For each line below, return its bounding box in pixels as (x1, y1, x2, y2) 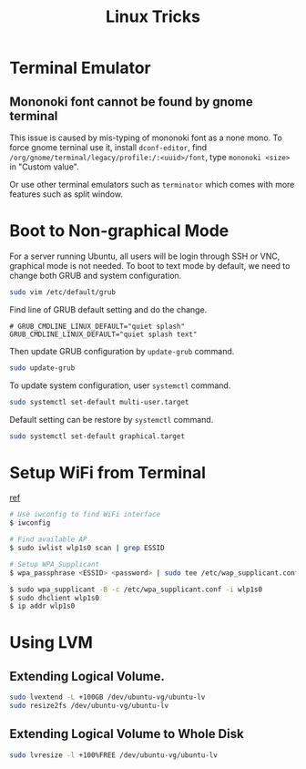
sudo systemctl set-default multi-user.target (9, 397, 189, 406)
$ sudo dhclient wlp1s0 (9, 593, 100, 602)
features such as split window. (9, 189, 123, 200)
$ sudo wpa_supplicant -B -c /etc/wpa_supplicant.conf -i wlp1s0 (9, 585, 262, 594)
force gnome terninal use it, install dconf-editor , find (9, 142, 208, 152)
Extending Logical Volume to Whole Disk (9, 726, 244, 742)
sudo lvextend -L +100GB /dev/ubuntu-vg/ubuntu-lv (9, 692, 206, 702)
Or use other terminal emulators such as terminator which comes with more (9, 179, 295, 190)
